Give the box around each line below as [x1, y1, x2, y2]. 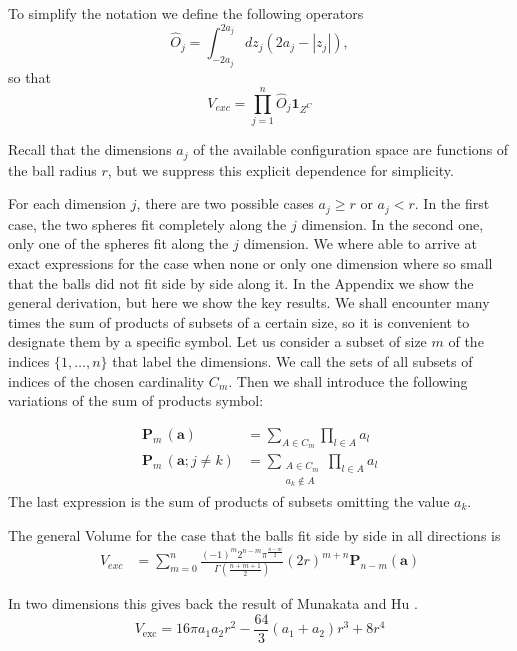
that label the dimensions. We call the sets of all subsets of [112, 350, 473, 371]
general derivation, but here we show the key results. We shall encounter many [8, 292, 490, 313]
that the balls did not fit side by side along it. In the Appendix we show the [8, 272, 474, 293]
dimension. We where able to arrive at [243, 233, 477, 254]
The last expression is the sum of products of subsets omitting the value [8, 490, 450, 511]
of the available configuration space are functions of [193, 139, 509, 160]
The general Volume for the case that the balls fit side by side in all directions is [8, 524, 501, 545]
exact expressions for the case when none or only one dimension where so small [8, 252, 493, 273]
